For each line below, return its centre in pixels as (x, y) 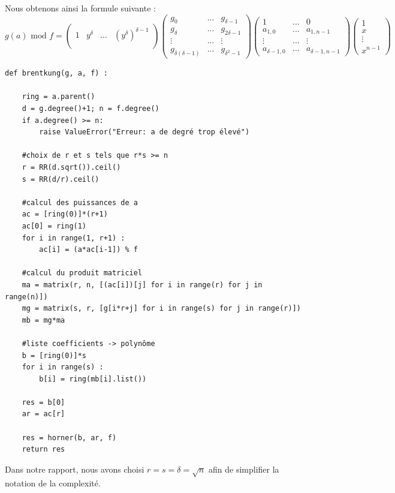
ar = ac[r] (43, 414)
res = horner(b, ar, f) (69, 438)
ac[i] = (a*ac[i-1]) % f (88, 250)
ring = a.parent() (58, 97)
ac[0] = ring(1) (54, 226)
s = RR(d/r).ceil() (61, 179)
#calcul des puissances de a (80, 202)
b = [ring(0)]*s (54, 355)
